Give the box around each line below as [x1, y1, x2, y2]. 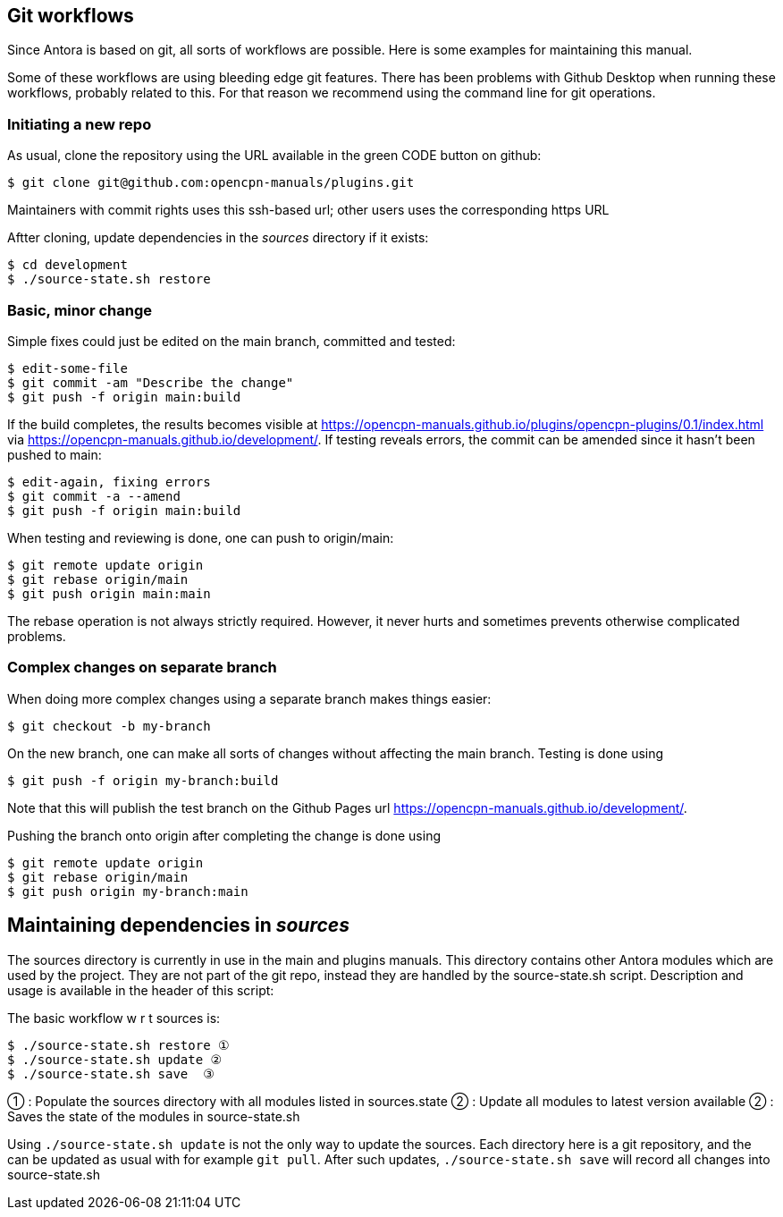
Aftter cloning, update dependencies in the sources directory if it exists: [7, 230, 429, 246]
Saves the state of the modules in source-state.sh [7, 1108, 300, 1124]
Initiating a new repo [7, 114, 152, 133]
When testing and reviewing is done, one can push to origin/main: [7, 529, 394, 545]
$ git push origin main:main [7, 586, 211, 601]
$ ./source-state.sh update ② [7, 1052, 223, 1067]
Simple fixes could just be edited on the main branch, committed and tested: [7, 333, 456, 349]
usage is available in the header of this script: [7, 982, 274, 998]
